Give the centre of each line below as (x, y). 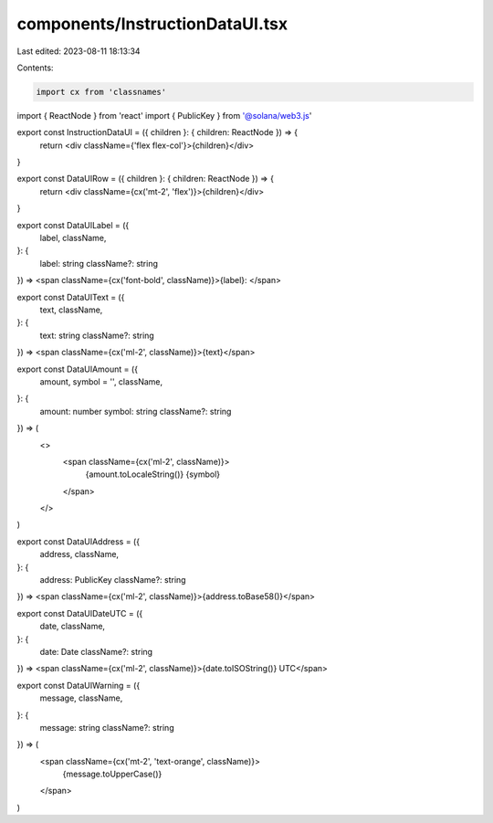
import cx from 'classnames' (101, 92)
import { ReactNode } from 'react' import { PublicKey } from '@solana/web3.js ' (164, 115)
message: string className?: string (107, 727)
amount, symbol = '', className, (101, 381)
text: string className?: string (97, 335)
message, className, (81, 698)
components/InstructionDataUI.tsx (152, 24)
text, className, (71, 310)
